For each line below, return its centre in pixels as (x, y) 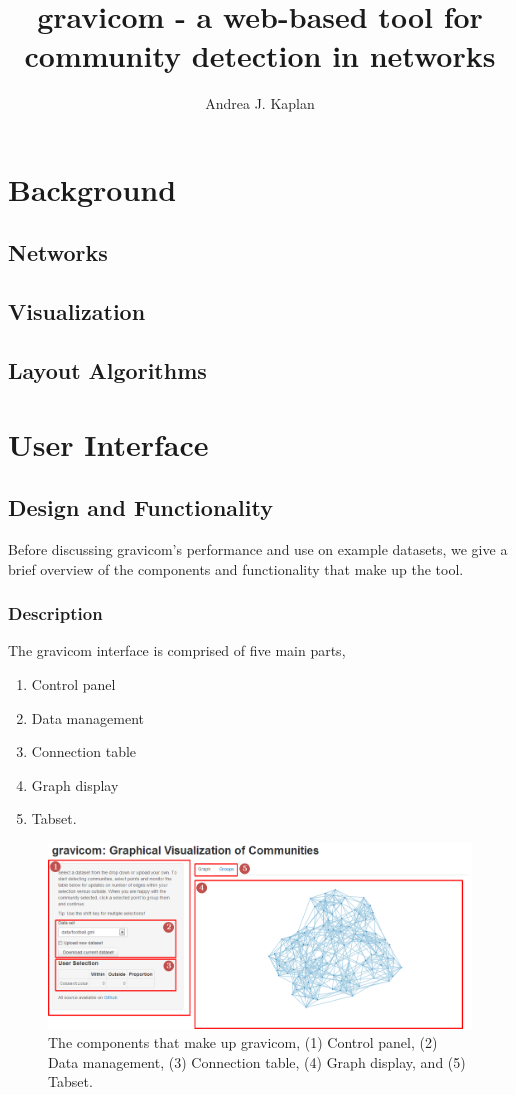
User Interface (108, 443)
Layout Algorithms (107, 370)
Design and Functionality (140, 507)
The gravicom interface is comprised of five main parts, (177, 650)
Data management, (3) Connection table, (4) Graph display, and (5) (257, 1061)
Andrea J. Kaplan (260, 103)
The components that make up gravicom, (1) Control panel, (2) (243, 1042)
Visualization (77, 311)
